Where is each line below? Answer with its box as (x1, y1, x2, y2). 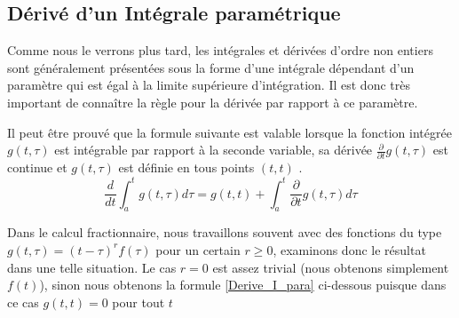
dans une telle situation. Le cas (7, 258, 177, 276)
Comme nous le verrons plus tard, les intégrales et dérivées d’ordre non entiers (7, 41, 433, 60)
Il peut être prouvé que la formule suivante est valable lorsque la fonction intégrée (7, 123, 452, 141)
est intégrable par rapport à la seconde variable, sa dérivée (54, 140, 373, 159)
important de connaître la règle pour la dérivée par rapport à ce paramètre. (7, 92, 418, 111)
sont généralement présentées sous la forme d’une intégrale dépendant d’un (7, 58, 415, 76)
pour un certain (155, 240, 241, 258)
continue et (7, 158, 67, 177)
